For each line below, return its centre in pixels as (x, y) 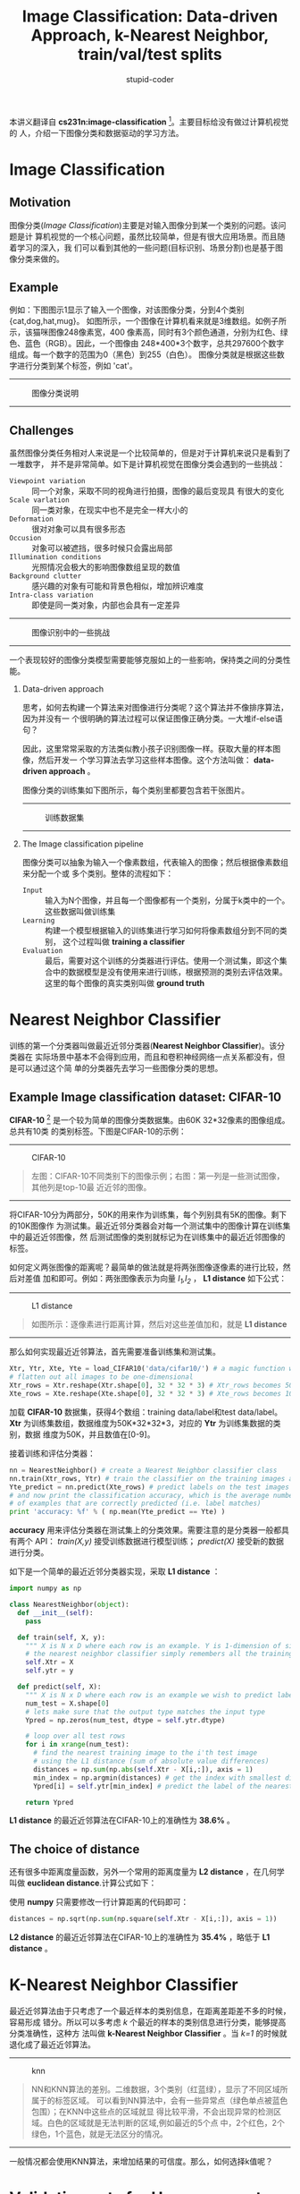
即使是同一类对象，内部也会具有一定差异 (106, 605)
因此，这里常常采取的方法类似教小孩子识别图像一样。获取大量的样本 (147, 749)
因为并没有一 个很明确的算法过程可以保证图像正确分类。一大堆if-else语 (152, 719)
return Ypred (50, 1802)
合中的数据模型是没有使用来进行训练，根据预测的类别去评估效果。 (166, 972)
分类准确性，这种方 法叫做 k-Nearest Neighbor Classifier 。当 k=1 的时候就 (148, 2034)
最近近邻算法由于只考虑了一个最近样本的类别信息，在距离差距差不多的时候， (150, 2011)
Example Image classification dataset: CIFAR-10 (146, 1097)
